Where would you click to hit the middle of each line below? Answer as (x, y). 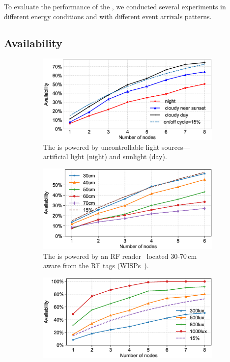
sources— (176, 147)
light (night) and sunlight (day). (119, 156)
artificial (56, 156)
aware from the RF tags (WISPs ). (96, 265)
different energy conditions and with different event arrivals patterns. (108, 16)
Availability (33, 42)
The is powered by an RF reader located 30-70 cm (120, 256)
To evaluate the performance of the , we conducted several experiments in (115, 6)
